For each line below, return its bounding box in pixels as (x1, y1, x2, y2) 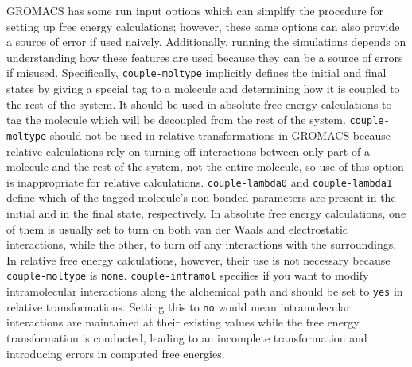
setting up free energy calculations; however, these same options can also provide (6, 17, 400, 34)
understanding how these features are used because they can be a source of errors (6, 48, 403, 65)
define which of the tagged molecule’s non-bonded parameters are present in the (6, 189, 396, 206)
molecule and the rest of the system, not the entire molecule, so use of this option (6, 158, 404, 175)
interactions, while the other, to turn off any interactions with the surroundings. (6, 236, 397, 253)
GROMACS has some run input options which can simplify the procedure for (6, 2, 384, 18)
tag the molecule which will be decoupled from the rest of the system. (6, 111, 346, 128)
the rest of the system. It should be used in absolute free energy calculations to (6, 95, 392, 112)
